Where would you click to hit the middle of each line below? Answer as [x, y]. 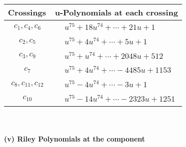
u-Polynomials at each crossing [116, 12]
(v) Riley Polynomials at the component [75, 139]
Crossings [27, 12]
